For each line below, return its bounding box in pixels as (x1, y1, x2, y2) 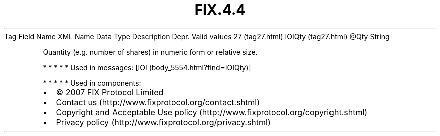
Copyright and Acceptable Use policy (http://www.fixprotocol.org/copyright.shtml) (56, 107, 368, 117)
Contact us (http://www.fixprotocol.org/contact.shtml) (56, 97, 260, 107)
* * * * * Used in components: (43, 78, 141, 87)
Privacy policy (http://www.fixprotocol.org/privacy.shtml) (56, 117, 271, 127)
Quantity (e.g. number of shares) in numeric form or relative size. (43, 47, 258, 56)
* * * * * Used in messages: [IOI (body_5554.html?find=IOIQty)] (43, 63, 251, 72)
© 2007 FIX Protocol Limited (56, 87, 164, 97)
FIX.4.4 (194, 1, 246, 18)
